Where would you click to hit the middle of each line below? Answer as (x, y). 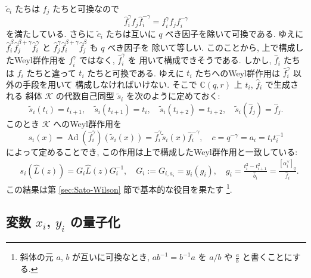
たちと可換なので (85, 8)
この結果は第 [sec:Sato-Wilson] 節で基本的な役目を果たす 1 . (119, 188)
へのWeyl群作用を (87, 124)
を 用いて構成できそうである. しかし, (200, 60)
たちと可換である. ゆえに (136, 72)
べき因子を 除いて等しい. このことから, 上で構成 (201, 47)
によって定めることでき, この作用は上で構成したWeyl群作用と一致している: (152, 151)
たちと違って (51, 72)
